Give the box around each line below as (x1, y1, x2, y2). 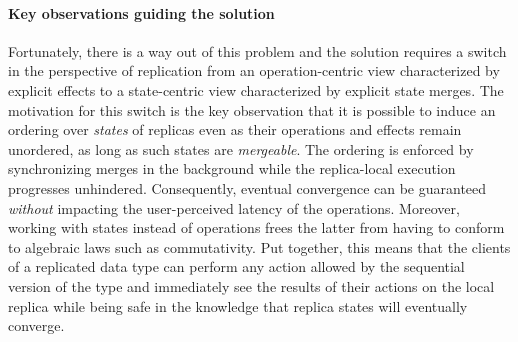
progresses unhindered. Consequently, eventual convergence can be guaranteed (8, 177, 487, 198)
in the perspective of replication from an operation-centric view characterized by (8, 60, 500, 81)
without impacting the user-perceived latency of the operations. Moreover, (8, 197, 460, 218)
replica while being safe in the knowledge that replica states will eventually (8, 295, 468, 316)
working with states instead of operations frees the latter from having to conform (8, 217, 505, 238)
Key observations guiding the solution (8, 2, 275, 23)
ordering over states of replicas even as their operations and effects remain (8, 119, 462, 140)
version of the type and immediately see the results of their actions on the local (8, 275, 495, 296)
